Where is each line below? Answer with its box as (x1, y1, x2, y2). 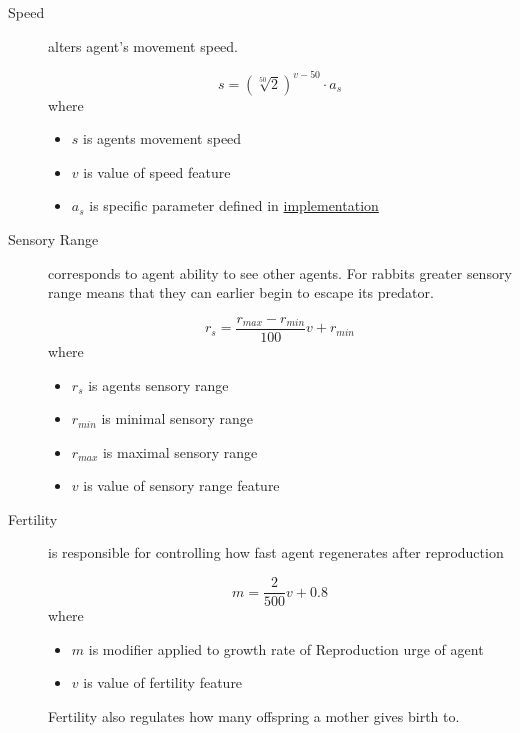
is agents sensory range (88, 374, 229, 395)
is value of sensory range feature (83, 475, 280, 496)
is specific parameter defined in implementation (89, 195, 379, 216)
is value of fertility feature (83, 672, 243, 693)
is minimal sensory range (101, 408, 254, 429)
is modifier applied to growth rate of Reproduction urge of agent (88, 638, 484, 659)
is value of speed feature (83, 161, 231, 182)
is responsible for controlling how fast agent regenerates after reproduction (48, 542, 504, 563)
